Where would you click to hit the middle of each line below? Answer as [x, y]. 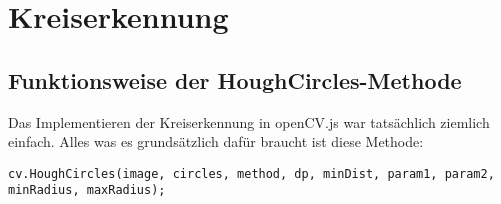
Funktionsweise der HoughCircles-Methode [235, 79]
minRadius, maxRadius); [87, 190]
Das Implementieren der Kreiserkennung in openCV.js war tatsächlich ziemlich [249, 121]
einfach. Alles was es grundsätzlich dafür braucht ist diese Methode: [216, 141]
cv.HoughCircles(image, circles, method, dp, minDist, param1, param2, [251, 173]
